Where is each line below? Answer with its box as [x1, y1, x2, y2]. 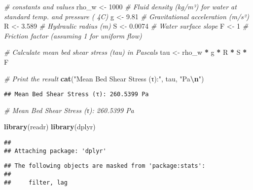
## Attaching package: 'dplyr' [4, 147, 107, 154]
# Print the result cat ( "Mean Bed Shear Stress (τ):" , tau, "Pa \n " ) [4, 73, 204, 83]
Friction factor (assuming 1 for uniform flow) [4, 30, 142, 40]
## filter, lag [4, 179, 68, 186]
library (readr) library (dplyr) [4, 121, 96, 132]
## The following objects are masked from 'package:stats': [4, 162, 206, 170]
